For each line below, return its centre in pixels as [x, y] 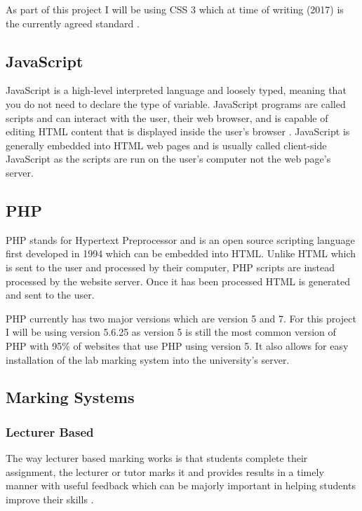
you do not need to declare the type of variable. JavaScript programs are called [176, 103]
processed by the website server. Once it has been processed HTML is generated [178, 281]
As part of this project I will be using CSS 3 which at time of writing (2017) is [175, 9]
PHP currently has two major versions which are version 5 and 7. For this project [181, 318]
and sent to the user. [50, 295]
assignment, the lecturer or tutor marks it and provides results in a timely [165, 471]
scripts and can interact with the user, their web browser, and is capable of [167, 117]
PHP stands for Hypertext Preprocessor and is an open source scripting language [180, 239]
